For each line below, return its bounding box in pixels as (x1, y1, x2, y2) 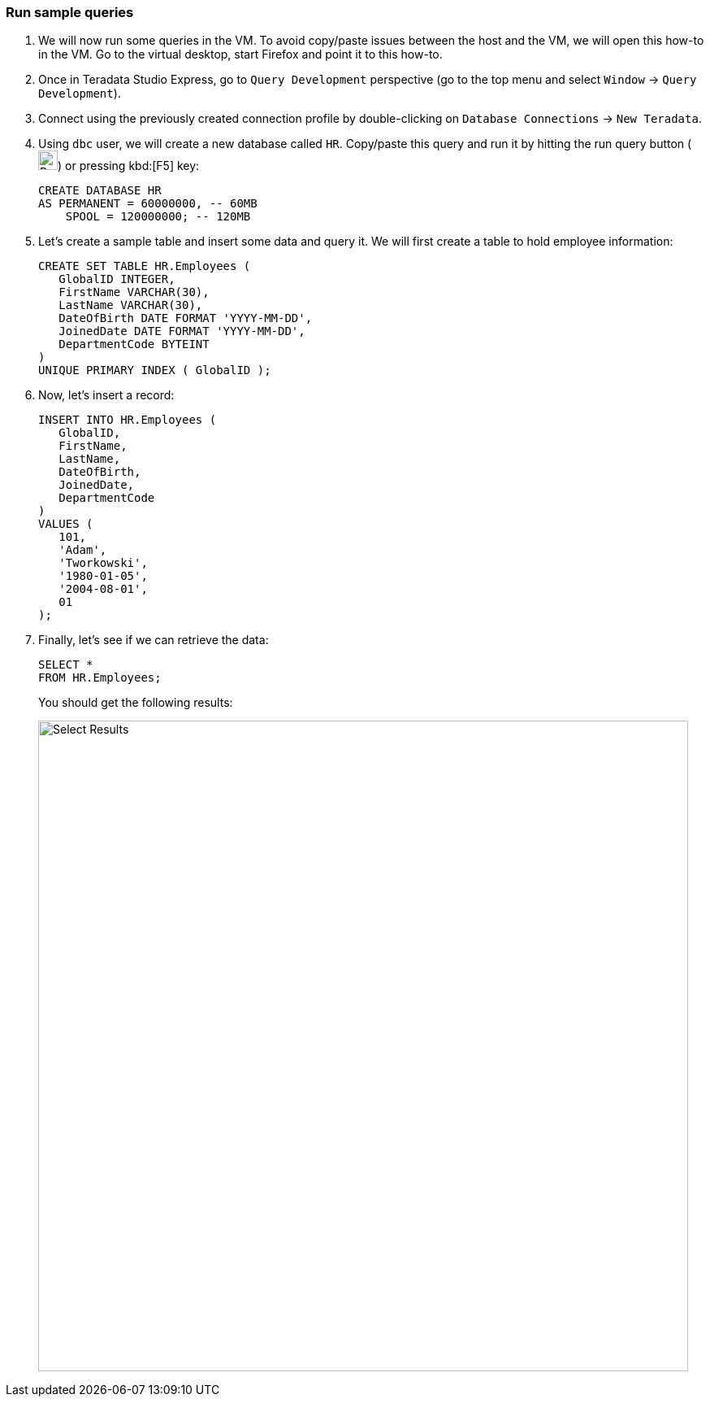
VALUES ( (38, 517, 93, 531)
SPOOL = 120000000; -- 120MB (65, 210, 251, 224)
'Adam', (58, 543, 107, 557)
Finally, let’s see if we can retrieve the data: (38, 633, 269, 647)
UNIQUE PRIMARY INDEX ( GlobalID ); (38, 364, 271, 377)
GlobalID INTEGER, (58, 272, 175, 286)
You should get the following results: (38, 695, 233, 710)
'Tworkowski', (58, 556, 148, 570)
